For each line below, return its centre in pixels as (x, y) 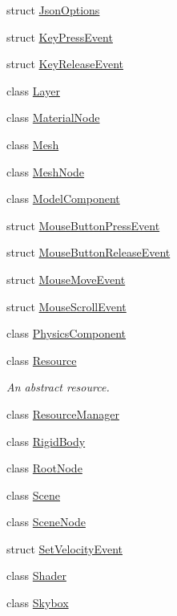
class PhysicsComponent (66, 333)
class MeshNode (46, 171)
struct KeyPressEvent (60, 36)
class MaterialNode (53, 118)
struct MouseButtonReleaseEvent (88, 252)
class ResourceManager (63, 413)
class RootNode (44, 468)
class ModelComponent (63, 199)
